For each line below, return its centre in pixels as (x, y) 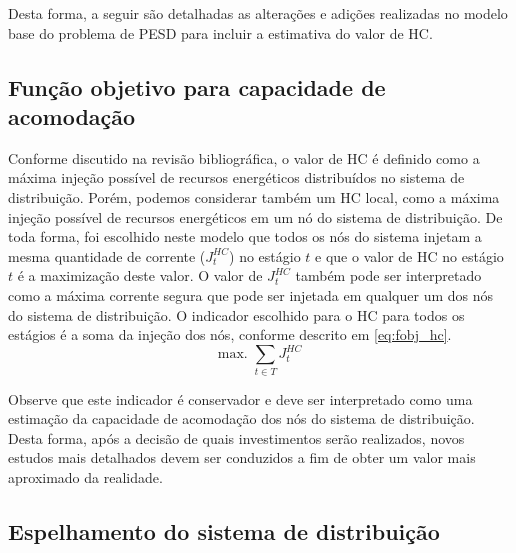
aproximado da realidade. (85, 476)
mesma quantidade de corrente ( (107, 255)
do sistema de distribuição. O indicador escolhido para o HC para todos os (236, 314)
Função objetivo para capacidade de (197, 86)
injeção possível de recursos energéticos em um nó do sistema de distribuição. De (255, 216)
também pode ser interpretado (388, 275)
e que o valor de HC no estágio (409, 255)
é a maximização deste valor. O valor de (140, 275)
